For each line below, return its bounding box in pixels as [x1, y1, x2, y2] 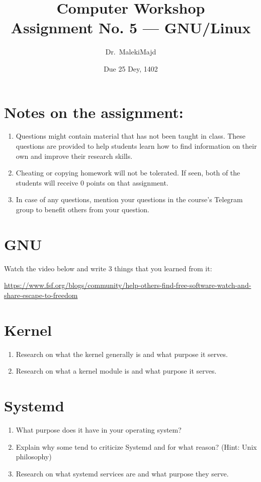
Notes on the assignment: [4, 101, 184, 122]
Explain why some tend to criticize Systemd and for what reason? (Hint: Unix [16, 441, 257, 452]
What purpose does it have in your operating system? [16, 424, 182, 435]
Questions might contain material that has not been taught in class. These [16, 131, 246, 141]
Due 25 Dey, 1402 [104, 63, 158, 74]
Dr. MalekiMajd [105, 46, 156, 57]
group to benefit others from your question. [16, 204, 149, 214]
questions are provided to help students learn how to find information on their [16, 141, 257, 151]
